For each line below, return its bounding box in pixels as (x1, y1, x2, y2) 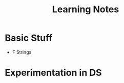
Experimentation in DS (5, 67, 102, 78)
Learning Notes (52, 4, 119, 15)
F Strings (12, 49, 32, 55)
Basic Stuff (5, 32, 53, 44)
